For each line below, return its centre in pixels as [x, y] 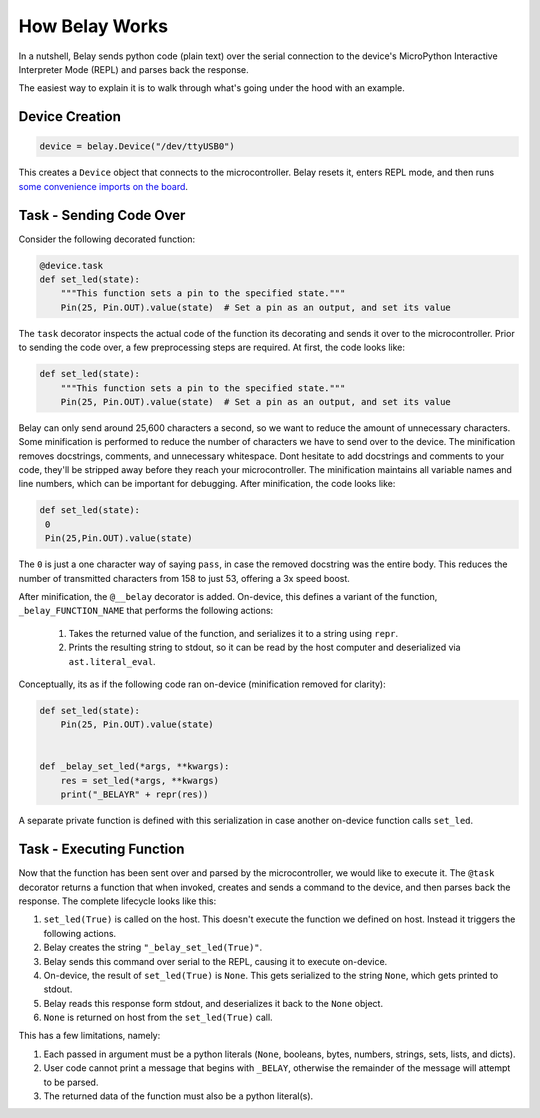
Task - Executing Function [101, 849]
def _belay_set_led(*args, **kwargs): [134, 766]
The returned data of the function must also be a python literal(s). [178, 1096]
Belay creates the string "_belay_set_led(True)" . [153, 947]
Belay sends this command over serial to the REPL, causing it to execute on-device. [215, 961]
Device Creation [70, 116]
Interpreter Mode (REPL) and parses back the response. [133, 69]
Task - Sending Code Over [102, 215]
